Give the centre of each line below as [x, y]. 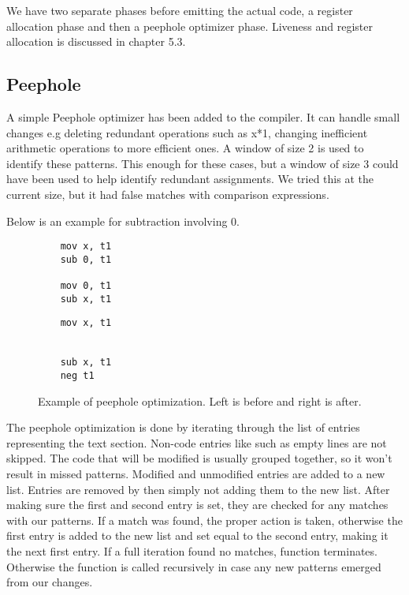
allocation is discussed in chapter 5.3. [96, 41]
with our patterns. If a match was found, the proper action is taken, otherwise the [204, 520]
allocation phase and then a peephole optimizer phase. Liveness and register [190, 26]
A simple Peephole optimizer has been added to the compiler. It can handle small [203, 116]
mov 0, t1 [86, 286]
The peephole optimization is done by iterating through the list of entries [183, 427]
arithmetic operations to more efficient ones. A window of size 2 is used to [185, 148]
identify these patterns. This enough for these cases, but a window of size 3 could [203, 163]
